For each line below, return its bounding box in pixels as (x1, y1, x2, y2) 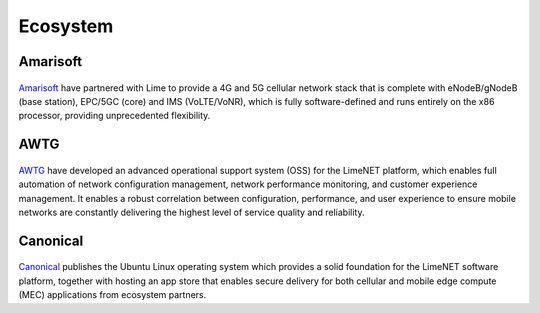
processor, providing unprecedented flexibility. (18, 110, 211, 122)
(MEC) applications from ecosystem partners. (18, 289, 207, 301)
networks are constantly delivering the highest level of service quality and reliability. (18, 206, 365, 218)
